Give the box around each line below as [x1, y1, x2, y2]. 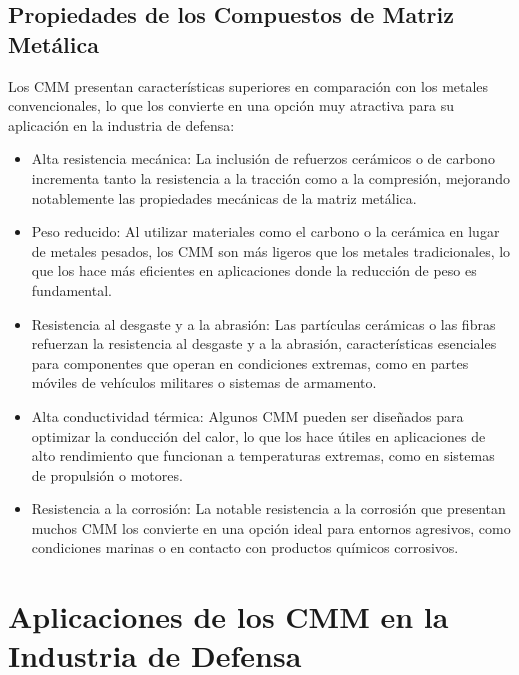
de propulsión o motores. [31, 464, 183, 485]
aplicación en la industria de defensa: [8, 114, 235, 135]
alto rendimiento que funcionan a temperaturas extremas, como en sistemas [31, 445, 495, 466]
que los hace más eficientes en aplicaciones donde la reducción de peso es [31, 260, 477, 281]
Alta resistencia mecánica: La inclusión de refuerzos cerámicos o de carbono [31, 148, 495, 169]
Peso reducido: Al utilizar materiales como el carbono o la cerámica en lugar [31, 221, 500, 242]
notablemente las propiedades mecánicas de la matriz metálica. [31, 187, 417, 208]
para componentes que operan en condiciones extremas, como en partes [31, 352, 469, 373]
